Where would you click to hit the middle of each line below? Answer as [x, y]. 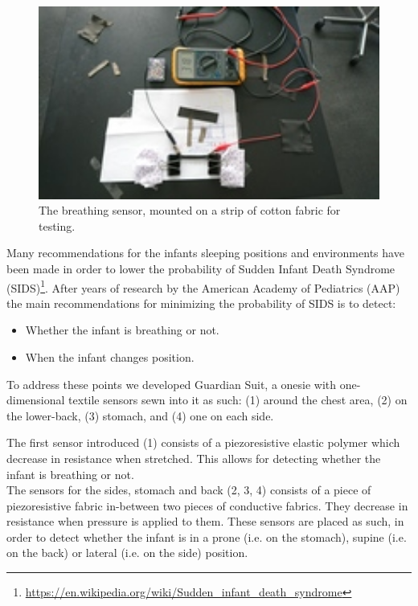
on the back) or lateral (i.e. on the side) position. [127, 553]
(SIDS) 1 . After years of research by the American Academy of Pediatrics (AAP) [203, 286]
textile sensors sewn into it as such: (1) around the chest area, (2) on [238, 400]
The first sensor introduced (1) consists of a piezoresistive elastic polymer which [203, 442]
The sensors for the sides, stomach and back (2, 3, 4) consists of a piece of [189, 490]
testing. [57, 225]
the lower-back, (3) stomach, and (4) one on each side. [140, 415]
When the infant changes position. [110, 356]
